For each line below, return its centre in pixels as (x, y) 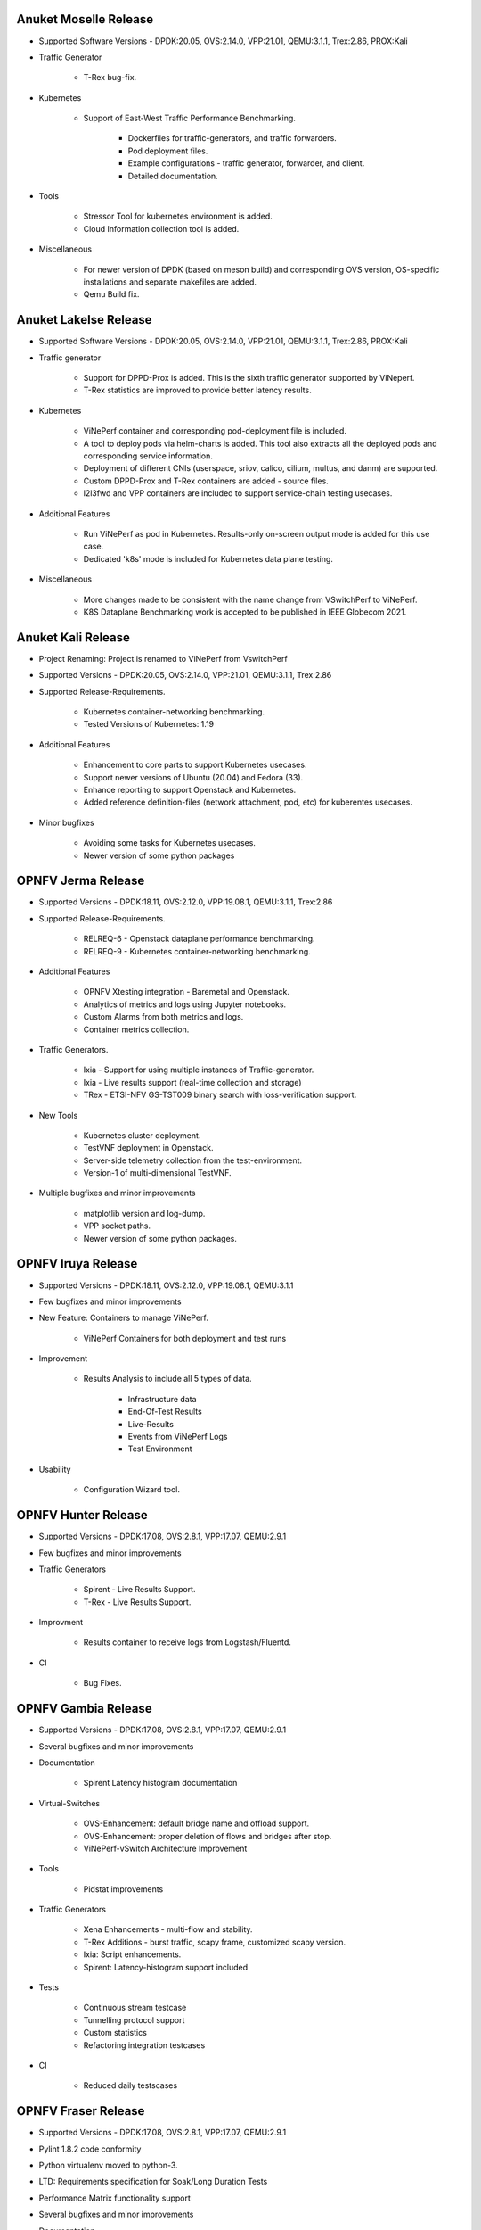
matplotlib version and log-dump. (144, 1213)
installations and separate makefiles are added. (170, 282)
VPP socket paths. (117, 1226)
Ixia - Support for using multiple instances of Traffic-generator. (199, 1070)
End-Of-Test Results (165, 1412)
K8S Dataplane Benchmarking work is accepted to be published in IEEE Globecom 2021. (245, 612)
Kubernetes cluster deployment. (142, 1135)
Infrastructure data (162, 1399)
